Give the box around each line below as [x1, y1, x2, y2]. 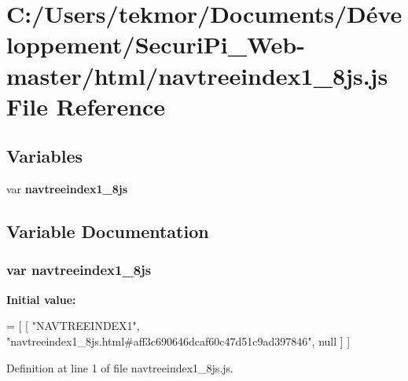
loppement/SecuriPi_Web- [6, 28, 305, 60]
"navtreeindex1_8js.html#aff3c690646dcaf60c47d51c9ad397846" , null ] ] [6, 332, 351, 349]
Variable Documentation [6, 219, 209, 244]
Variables [6, 144, 83, 168]
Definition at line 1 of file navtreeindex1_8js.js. [6, 359, 233, 376]
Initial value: [6, 291, 76, 307]
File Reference [6, 90, 166, 122]
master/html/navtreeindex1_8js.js [6, 59, 388, 91]
